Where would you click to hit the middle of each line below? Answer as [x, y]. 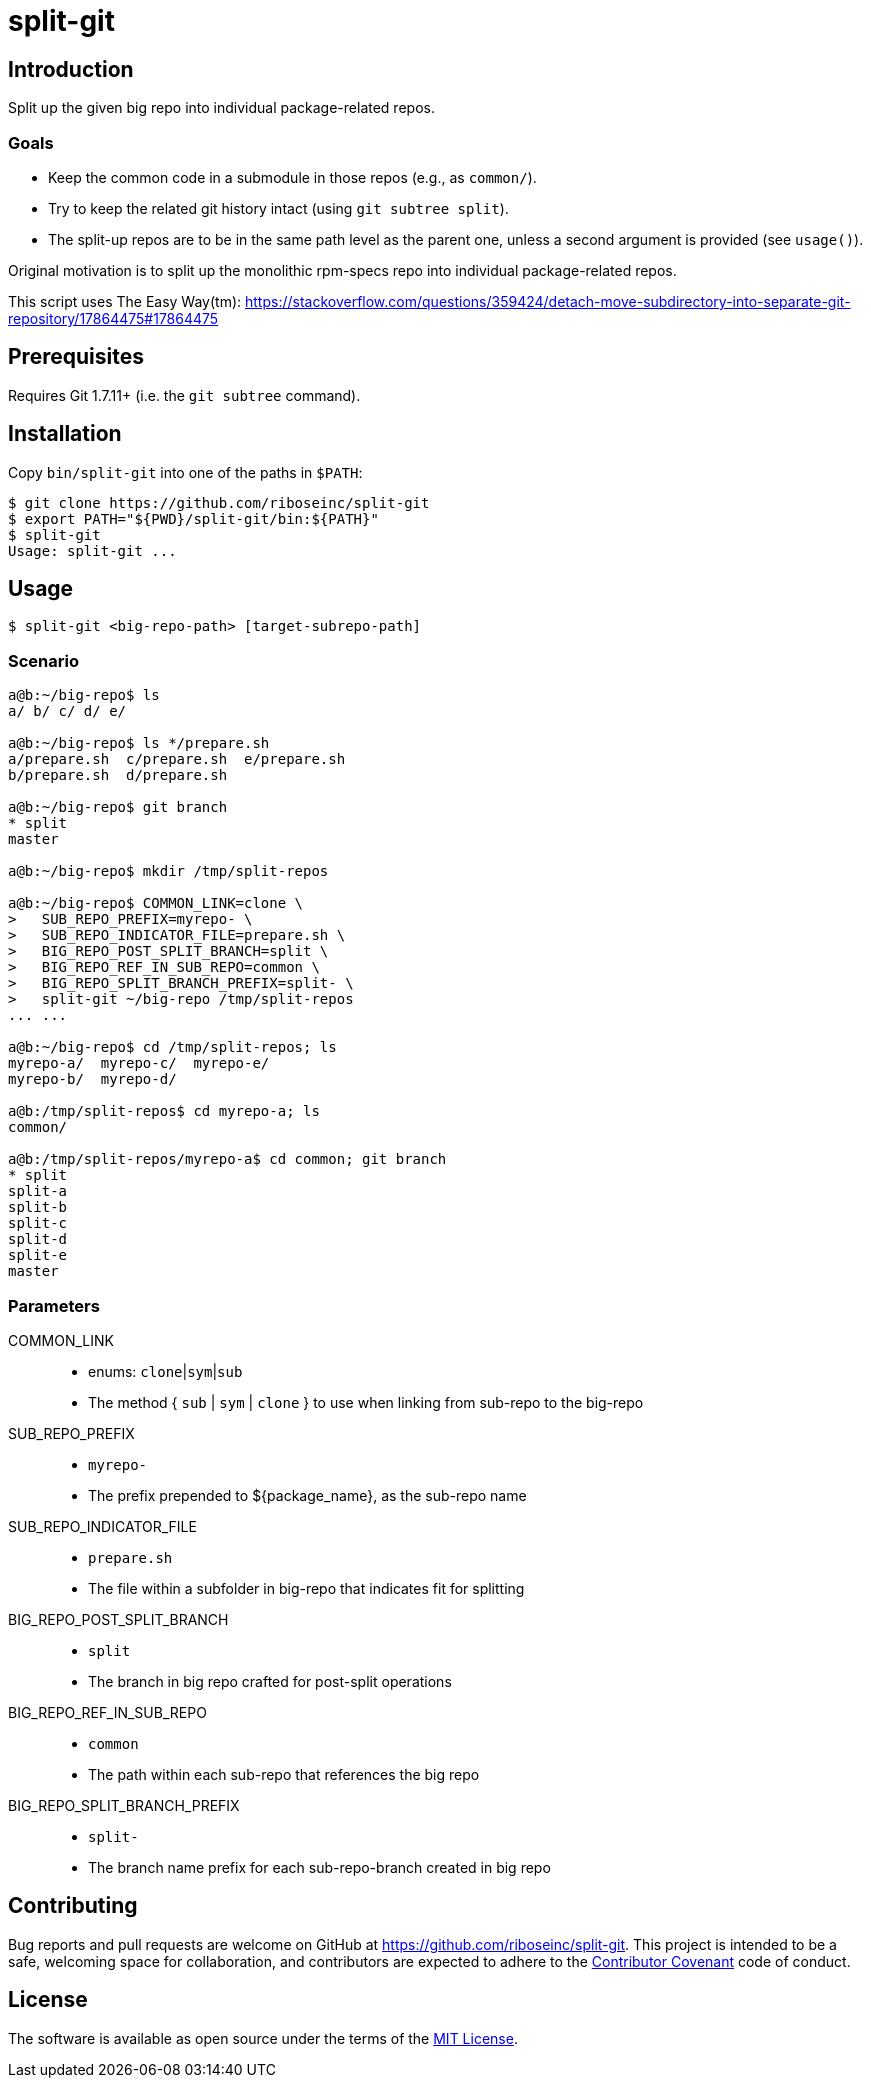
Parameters [54, 1305]
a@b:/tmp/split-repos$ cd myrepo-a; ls [164, 1111]
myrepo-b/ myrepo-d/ [92, 1079]
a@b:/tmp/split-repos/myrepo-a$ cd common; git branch [227, 1159]
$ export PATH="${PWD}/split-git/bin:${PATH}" [193, 518]
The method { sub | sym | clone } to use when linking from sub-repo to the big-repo [366, 1402]
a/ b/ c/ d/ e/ [67, 711]
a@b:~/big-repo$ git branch [118, 807]
